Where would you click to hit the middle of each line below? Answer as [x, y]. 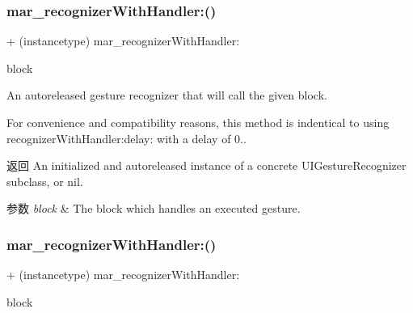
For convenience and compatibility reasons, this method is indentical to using [198, 122]
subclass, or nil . [45, 181]
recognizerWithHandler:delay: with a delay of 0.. [126, 138]
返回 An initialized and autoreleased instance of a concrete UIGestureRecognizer [206, 165]
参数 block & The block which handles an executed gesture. [154, 208]
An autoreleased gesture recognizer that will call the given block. [167, 95]
